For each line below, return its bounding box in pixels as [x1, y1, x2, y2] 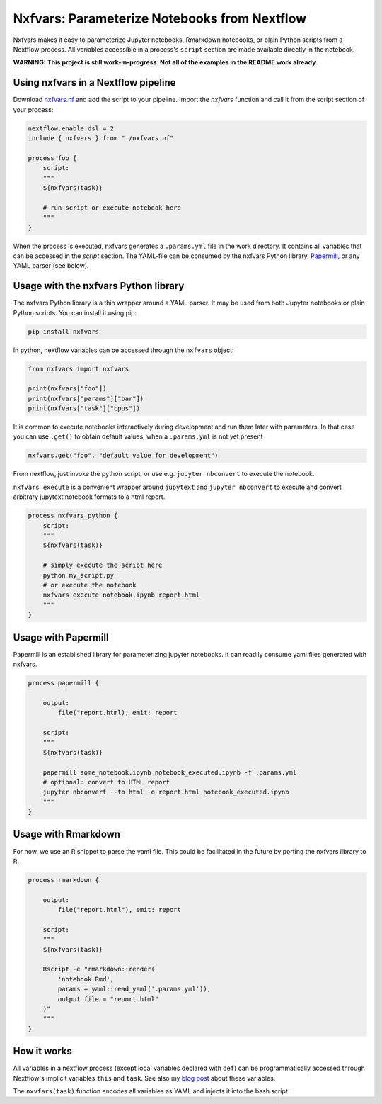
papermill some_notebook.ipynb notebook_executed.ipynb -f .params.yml [42, 768, 297, 776]
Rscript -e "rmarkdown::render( [42, 965, 156, 974]
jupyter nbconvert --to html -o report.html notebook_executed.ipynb [42, 788, 289, 796]
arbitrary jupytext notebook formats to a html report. [13, 492, 166, 501]
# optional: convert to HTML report [42, 778, 170, 786]
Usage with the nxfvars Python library [13, 280, 185, 292]
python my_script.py [42, 571, 115, 579]
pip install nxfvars [28, 327, 99, 336]
